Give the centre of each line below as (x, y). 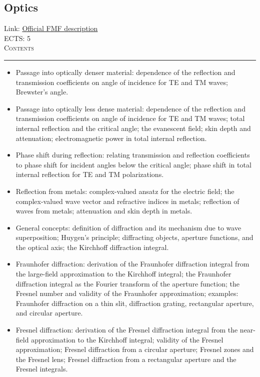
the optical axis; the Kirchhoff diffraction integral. (92, 247)
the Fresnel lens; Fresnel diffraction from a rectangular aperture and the (126, 359)
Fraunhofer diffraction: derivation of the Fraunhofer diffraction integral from (132, 264)
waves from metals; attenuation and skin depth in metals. (104, 211)
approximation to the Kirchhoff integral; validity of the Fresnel (127, 339)
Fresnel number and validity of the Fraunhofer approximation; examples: (127, 293)
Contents (19, 48)
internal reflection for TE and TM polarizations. (90, 174)
